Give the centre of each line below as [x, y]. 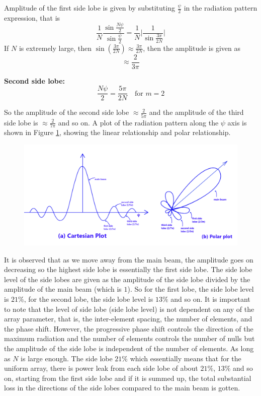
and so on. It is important [210, 299]
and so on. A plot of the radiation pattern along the [138, 122]
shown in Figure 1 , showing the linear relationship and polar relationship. [117, 132]
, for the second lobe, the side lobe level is [89, 299]
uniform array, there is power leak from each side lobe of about [101, 368]
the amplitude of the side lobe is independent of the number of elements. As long [129, 348]
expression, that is [32, 17]
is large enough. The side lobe [67, 358]
